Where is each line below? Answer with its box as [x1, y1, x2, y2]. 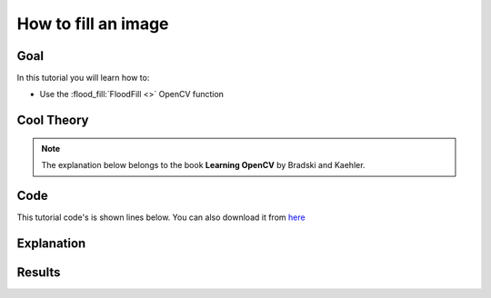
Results [16, 264, 61, 280]
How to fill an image [16, 14, 169, 34]
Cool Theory [16, 113, 89, 128]
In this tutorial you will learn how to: [16, 73, 150, 84]
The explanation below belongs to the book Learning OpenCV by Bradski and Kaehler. [41, 160, 366, 171]
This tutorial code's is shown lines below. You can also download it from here [16, 212, 306, 223]
